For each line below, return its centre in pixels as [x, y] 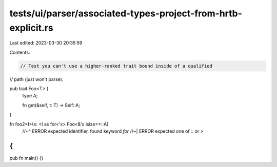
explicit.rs [31, 28]
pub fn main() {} [26, 158]
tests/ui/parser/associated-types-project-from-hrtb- [126, 13]
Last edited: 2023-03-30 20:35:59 [46, 43]
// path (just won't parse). [36, 79]
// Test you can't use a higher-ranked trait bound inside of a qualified [116, 66]
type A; [30, 96]
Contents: [20, 52]
